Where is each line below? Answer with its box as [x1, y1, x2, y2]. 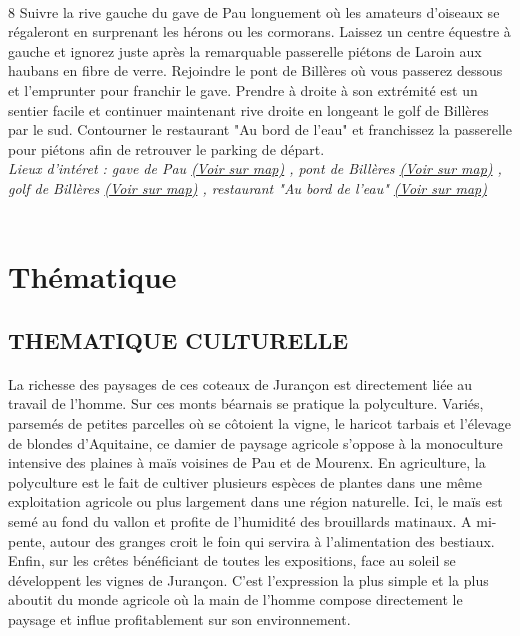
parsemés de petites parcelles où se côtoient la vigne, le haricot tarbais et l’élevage [8, 413, 511, 434]
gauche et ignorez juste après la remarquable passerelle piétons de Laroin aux [8, 40, 482, 61]
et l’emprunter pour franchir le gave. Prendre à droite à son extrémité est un [8, 79, 478, 100]
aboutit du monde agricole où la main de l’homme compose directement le [8, 589, 463, 610]
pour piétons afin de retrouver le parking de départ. [8, 138, 325, 159]
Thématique [8, 256, 177, 297]
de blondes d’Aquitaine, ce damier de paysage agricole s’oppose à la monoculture [8, 432, 503, 453]
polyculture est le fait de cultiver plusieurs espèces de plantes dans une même [8, 471, 482, 492]
